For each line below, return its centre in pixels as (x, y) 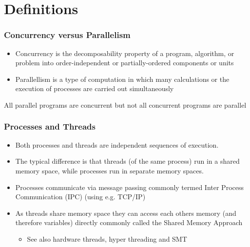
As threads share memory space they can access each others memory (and (126, 213)
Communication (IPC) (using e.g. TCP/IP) (80, 197)
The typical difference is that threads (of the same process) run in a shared (127, 161)
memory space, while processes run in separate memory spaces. (109, 170)
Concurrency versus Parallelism (67, 35)
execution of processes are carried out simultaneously (95, 88)
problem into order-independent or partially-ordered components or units (125, 63)
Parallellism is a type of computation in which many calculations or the (122, 79)
